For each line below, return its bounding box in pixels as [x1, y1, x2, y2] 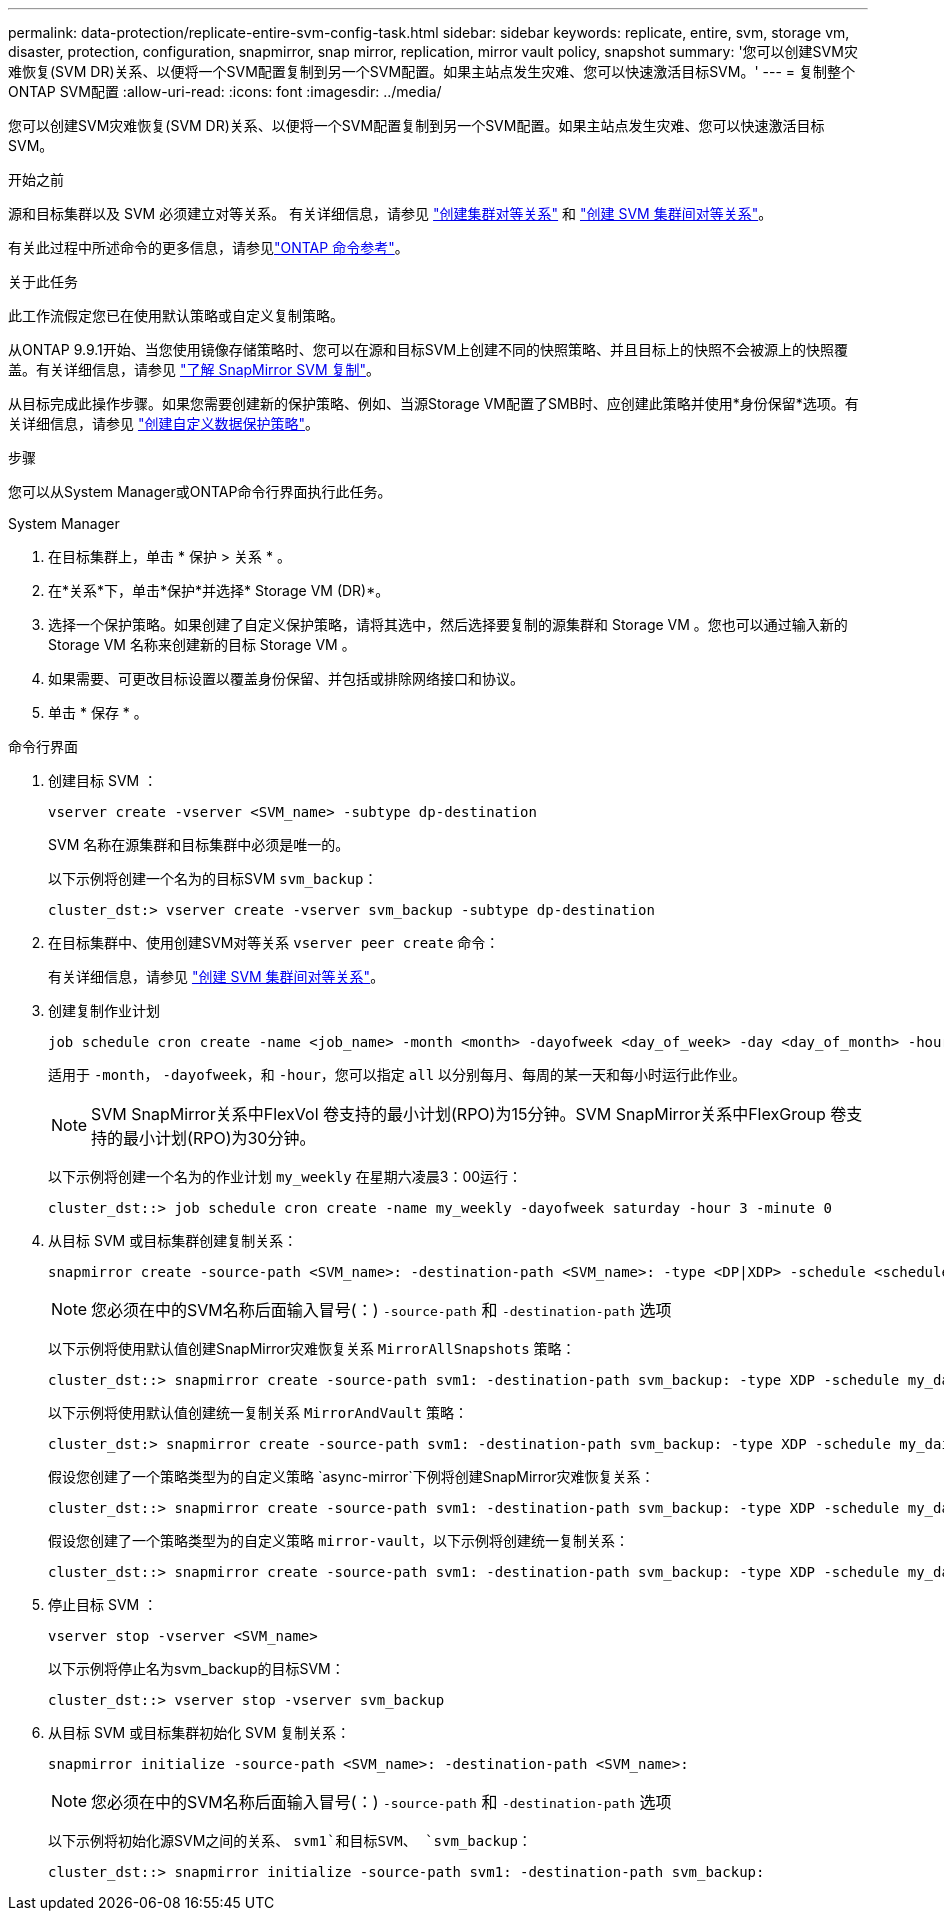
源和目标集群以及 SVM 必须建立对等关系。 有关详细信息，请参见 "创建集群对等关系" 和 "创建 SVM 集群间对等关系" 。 [8, 205, 773, 222]
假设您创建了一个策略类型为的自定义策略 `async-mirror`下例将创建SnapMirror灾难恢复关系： [48, 1468, 655, 1485]
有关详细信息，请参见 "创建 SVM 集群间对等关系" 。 [48, 968, 385, 985]
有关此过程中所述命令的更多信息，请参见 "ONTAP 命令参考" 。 [8, 239, 409, 256]
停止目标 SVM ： [48, 1596, 158, 1613]
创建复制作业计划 [48, 1002, 160, 1019]
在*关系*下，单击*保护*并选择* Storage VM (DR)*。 [48, 582, 390, 599]
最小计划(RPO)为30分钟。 [123, 1128, 316, 1148]
